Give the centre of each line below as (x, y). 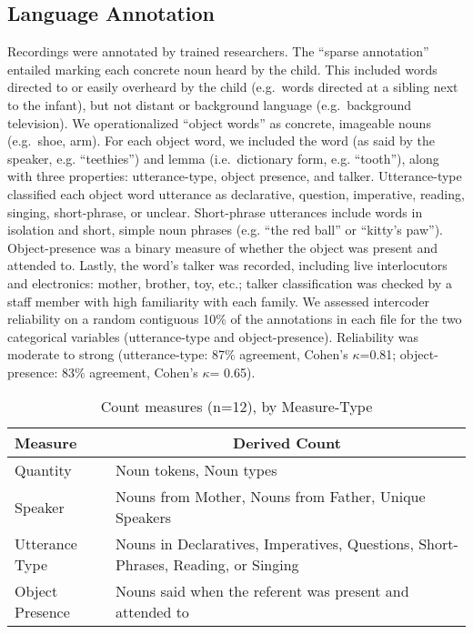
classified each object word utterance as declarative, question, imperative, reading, (236, 193)
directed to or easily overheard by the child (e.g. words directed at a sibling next (233, 87)
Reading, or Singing (236, 565)
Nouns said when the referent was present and (262, 591)
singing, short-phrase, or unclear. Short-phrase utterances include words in (215, 211)
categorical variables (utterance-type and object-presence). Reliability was (213, 336)
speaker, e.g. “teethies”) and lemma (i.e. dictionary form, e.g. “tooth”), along (223, 158)
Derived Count (287, 443)
